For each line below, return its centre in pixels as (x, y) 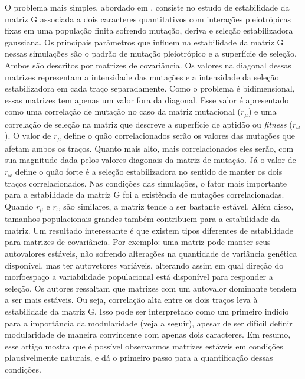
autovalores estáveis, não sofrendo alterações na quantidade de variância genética (151, 254)
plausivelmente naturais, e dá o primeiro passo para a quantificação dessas (139, 357)
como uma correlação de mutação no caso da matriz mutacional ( (123, 111)
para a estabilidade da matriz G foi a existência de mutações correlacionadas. (145, 195)
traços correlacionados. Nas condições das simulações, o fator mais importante (146, 183)
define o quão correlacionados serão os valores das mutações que (179, 135)
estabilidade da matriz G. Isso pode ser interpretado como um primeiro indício (147, 311)
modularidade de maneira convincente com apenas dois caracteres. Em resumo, (148, 334)
